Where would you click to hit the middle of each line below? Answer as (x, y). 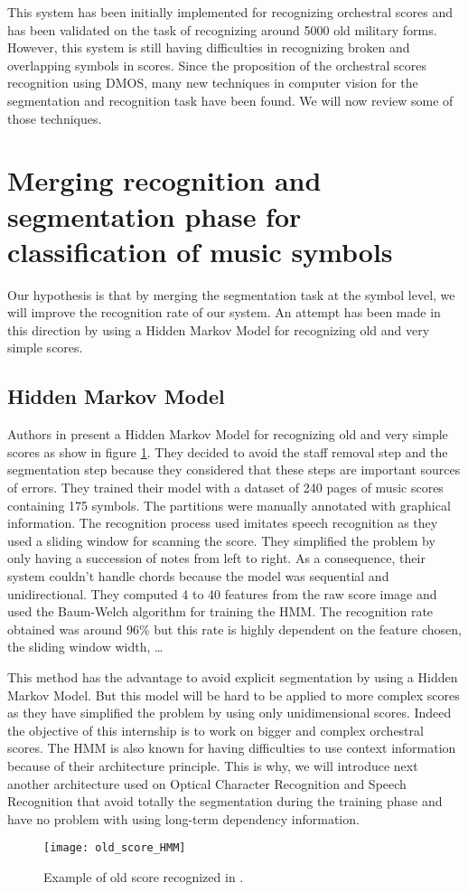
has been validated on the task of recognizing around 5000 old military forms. (222, 29)
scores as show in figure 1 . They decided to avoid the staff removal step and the (228, 451)
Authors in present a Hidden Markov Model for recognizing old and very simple (228, 434)
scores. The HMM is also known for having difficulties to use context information (232, 748)
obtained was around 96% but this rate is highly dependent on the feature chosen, (234, 629)
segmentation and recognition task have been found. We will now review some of (230, 100)
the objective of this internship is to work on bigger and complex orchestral (215, 730)
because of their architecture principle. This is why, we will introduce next (213, 765)
